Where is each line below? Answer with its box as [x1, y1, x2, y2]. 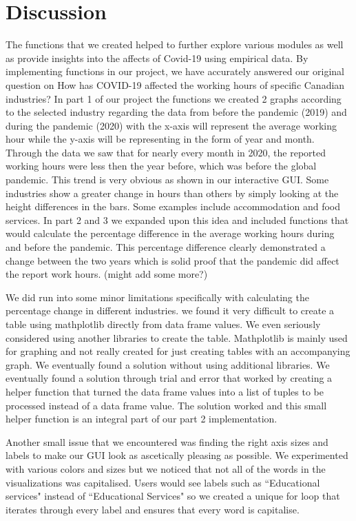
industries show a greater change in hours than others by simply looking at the [6, 185, 339, 200]
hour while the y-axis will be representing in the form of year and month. [6, 132, 315, 146]
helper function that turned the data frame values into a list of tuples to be [6, 384, 324, 398]
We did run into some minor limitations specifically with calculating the [6, 289, 309, 304]
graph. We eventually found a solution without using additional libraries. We [6, 357, 330, 371]
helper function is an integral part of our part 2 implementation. [6, 411, 278, 426]
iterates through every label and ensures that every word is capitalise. [6, 502, 300, 516]
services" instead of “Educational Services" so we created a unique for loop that [6, 489, 340, 503]
